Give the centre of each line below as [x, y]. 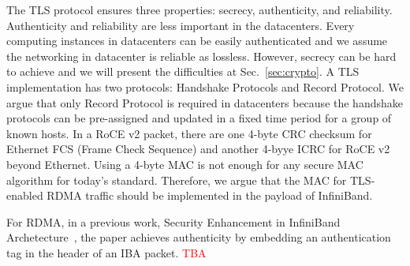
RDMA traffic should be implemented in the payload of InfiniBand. [210, 195]
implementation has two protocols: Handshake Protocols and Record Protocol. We [205, 86]
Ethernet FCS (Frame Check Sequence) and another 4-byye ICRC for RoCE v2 [198, 149]
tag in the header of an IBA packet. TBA [106, 252]
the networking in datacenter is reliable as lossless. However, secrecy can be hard [201, 56]
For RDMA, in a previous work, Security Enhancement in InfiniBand [173, 221]
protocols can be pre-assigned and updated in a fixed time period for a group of [199, 118]
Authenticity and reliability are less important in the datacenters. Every [181, 25]
